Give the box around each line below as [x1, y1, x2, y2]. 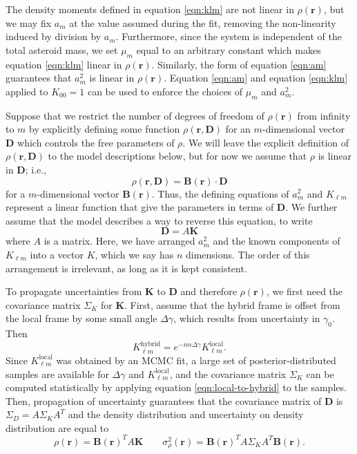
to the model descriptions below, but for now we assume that [48, 149, 307, 163]
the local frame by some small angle [6, 311, 157, 325]
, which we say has [95, 247, 174, 261]
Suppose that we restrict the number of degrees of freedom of [6, 108, 264, 122]
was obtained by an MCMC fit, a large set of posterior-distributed [56, 352, 336, 367]
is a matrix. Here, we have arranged [44, 234, 195, 248]
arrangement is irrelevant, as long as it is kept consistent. [6, 261, 247, 275]
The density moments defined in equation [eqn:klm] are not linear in [6, 2, 294, 16]
